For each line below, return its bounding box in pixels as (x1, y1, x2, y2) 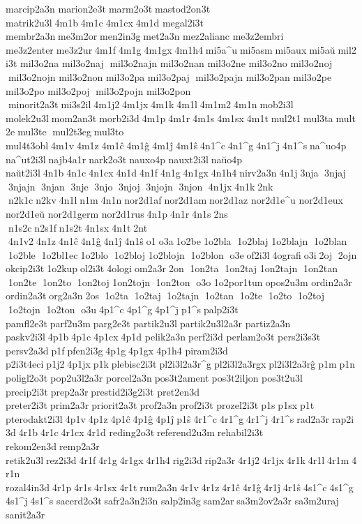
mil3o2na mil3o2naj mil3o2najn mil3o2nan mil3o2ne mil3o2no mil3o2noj (20, 56, 333, 70)
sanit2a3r (6, 507, 45, 521)
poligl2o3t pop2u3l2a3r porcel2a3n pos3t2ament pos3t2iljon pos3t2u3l (6, 370, 303, 385)
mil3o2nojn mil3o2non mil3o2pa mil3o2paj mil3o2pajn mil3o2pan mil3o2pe (8, 69, 332, 84)
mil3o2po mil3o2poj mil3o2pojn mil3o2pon (6, 83, 191, 98)
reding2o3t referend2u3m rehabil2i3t (109, 425, 264, 440)
